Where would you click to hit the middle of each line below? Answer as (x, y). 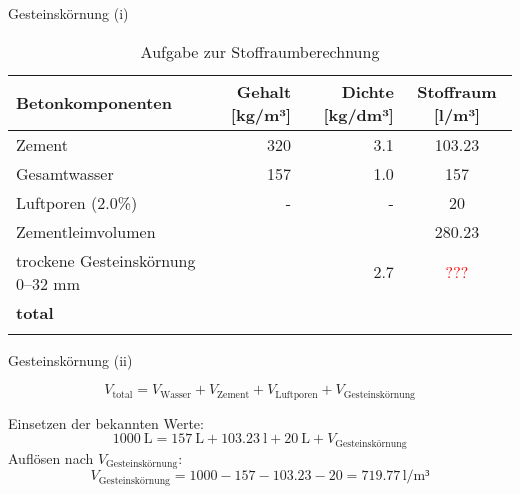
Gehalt (264, 91)
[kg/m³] (261, 114)
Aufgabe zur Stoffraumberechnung (260, 51)
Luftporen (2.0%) (77, 202)
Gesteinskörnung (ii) (70, 359)
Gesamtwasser (65, 173)
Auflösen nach (51, 457)
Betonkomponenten (94, 103)
